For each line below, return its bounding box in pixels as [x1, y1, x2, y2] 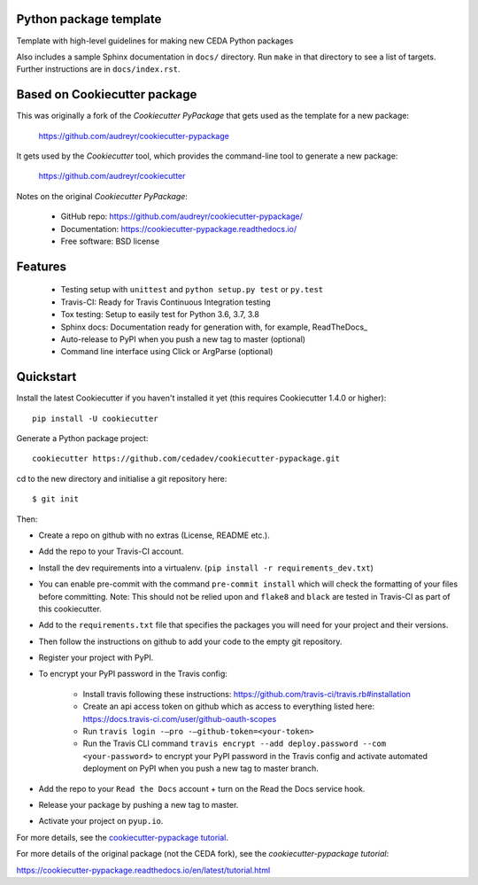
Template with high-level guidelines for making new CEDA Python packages [16, 35, 294, 46]
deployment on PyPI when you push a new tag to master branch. [82, 763, 319, 774]
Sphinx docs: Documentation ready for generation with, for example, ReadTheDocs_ [60, 322, 367, 332]
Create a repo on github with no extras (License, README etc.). [38, 530, 270, 540]
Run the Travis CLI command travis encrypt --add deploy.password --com [82, 738, 387, 749]
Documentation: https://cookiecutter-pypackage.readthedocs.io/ [60, 223, 297, 234]
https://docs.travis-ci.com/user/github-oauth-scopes [82, 713, 277, 724]
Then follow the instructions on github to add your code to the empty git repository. [38, 636, 343, 647]
